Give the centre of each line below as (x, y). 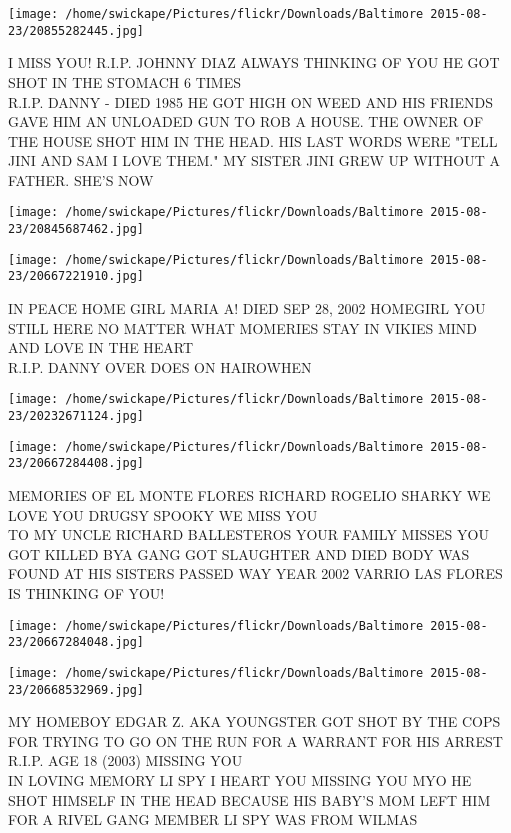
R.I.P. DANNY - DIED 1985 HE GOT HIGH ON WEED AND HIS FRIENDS (250, 101)
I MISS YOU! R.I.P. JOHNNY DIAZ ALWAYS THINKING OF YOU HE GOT (254, 62)
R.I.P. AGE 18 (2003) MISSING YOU (125, 760)
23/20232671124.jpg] (76, 416)
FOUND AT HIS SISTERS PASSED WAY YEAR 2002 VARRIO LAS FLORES (255, 573)
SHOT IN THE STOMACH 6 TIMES (124, 81)
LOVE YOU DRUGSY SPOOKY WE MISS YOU (163, 514)
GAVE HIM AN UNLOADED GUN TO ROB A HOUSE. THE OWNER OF (246, 121)
